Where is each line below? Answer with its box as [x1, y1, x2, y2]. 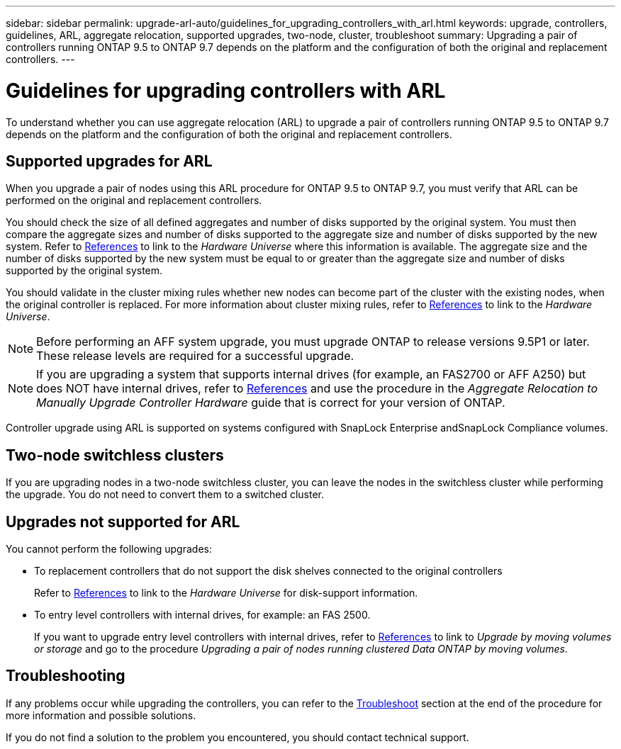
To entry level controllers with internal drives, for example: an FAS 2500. [34, 609, 371, 621]
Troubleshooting [6, 667, 125, 685]
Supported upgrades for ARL [6, 152, 213, 170]
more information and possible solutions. [6, 709, 196, 721]
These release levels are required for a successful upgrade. [36, 349, 354, 364]
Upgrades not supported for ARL [6, 512, 240, 531]
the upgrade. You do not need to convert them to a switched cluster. [6, 488, 324, 501]
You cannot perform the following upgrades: [6, 543, 212, 556]
